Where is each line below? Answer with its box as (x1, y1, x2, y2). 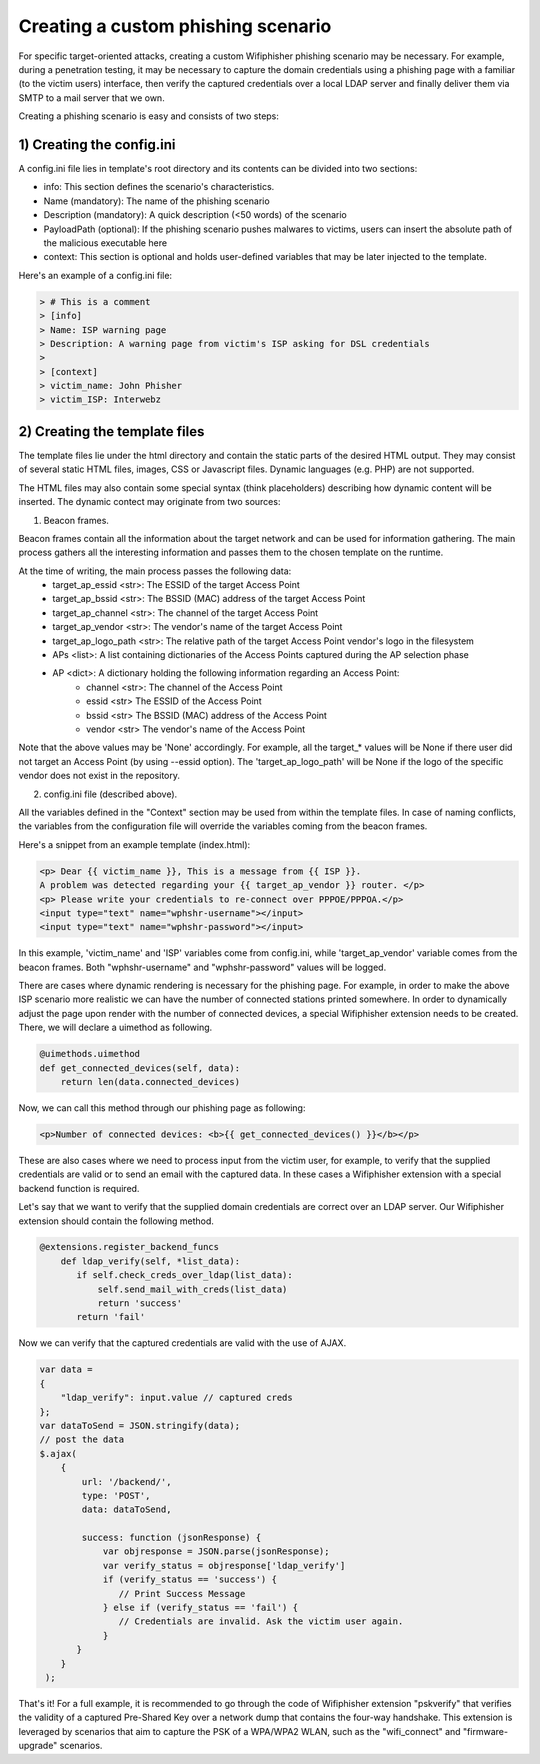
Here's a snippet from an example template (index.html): (18, 838, 251, 850)
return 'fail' (76, 1311, 146, 1323)
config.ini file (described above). (43, 788, 178, 800)
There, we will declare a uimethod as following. (18, 1021, 213, 1034)
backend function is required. (18, 1182, 140, 1194)
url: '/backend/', (81, 1476, 172, 1487)
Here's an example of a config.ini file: (18, 269, 173, 281)
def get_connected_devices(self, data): (39, 1062, 240, 1074)
